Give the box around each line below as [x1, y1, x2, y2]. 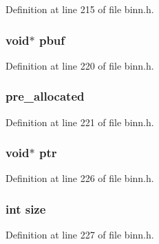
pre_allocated [6, 88, 85, 105]
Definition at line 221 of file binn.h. [6, 114, 154, 129]
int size [6, 200, 46, 217]
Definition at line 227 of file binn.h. [6, 227, 154, 242]
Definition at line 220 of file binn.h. [6, 58, 154, 72]
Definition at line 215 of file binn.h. [6, 2, 154, 16]
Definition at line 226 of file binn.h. [6, 171, 154, 185]
